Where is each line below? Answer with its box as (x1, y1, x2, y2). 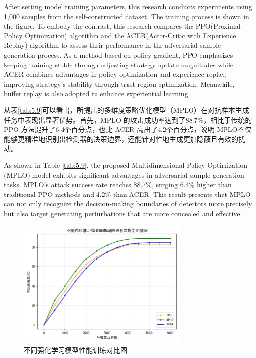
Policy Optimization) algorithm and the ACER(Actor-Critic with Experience (4, 30, 236, 40)
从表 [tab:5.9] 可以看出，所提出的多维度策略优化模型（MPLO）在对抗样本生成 (4, 104, 249, 115)
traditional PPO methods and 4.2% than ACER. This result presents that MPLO (4, 189, 251, 199)
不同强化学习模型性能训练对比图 (24, 344, 127, 355)
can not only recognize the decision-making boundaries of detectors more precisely (4, 198, 252, 209)
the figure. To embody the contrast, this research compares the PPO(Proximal (4, 21, 241, 31)
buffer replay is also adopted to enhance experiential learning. (4, 88, 190, 98)
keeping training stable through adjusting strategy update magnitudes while (4, 59, 233, 69)
